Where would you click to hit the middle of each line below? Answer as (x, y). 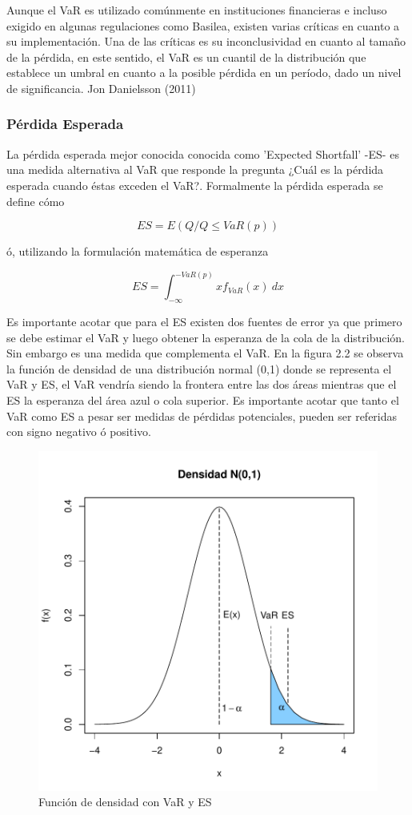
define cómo (36, 201)
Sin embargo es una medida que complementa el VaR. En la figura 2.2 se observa (205, 353)
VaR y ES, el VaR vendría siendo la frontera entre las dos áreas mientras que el (202, 384)
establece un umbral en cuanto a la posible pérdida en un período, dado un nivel (204, 73)
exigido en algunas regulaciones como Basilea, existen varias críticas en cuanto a (203, 25)
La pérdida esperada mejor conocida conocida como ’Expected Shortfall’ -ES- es (203, 153)
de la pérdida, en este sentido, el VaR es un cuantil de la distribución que (186, 56)
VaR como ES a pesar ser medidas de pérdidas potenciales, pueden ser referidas (202, 416)
